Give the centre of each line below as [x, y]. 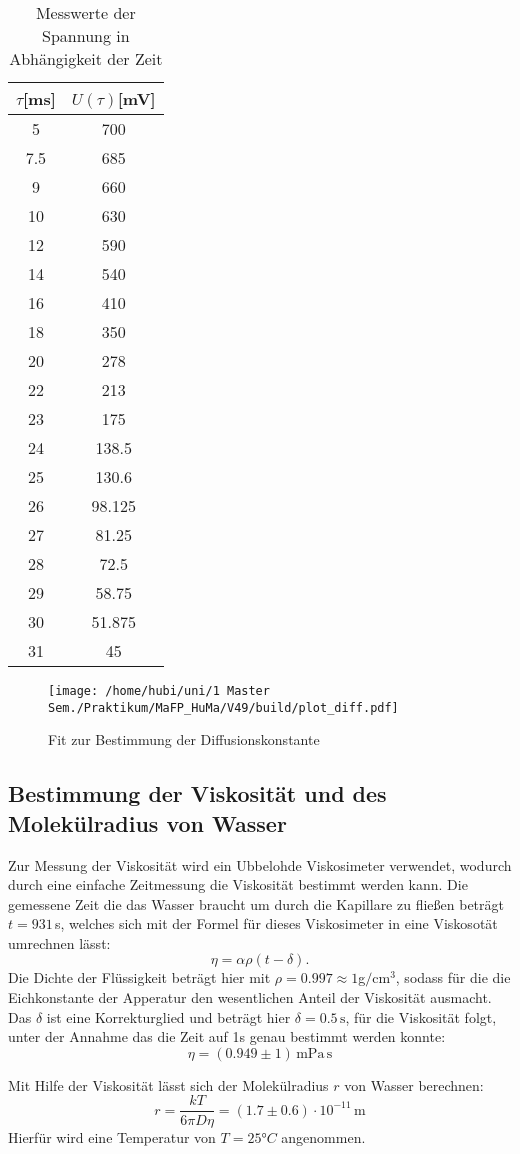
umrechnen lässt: [59, 942]
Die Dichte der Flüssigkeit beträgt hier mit [139, 977]
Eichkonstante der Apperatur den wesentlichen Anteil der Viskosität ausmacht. [250, 997]
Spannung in [86, 35]
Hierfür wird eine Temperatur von [112, 1136]
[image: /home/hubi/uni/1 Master [159, 691]
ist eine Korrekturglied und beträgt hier [168, 1016]
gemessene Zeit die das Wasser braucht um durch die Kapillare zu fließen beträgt [256, 903]
